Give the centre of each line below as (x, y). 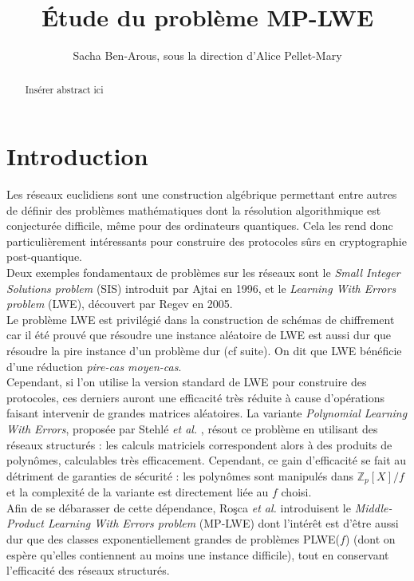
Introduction (77, 156)
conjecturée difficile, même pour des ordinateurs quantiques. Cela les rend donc (200, 225)
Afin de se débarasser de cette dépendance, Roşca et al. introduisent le (179, 507)
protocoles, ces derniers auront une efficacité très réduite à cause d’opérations (195, 397)
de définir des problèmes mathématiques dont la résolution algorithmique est (194, 209)
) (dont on (370, 539)
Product (25, 523)
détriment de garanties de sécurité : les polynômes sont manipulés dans (180, 475)
